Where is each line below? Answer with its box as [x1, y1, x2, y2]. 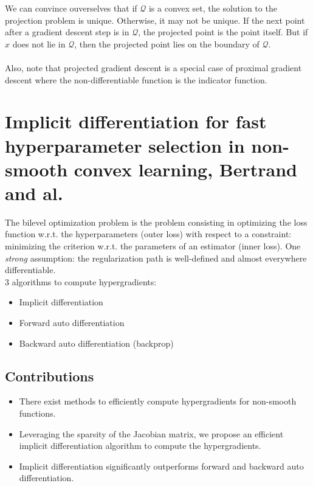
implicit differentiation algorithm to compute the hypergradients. [19, 439, 261, 452]
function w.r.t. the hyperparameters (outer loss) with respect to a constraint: [5, 227, 292, 240]
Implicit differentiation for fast [5, 109, 267, 134]
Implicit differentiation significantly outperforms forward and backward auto [19, 459, 304, 472]
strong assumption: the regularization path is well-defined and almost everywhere [5, 251, 307, 264]
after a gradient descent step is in [5, 26, 129, 38]
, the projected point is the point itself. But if [138, 26, 308, 38]
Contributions [5, 366, 94, 385]
